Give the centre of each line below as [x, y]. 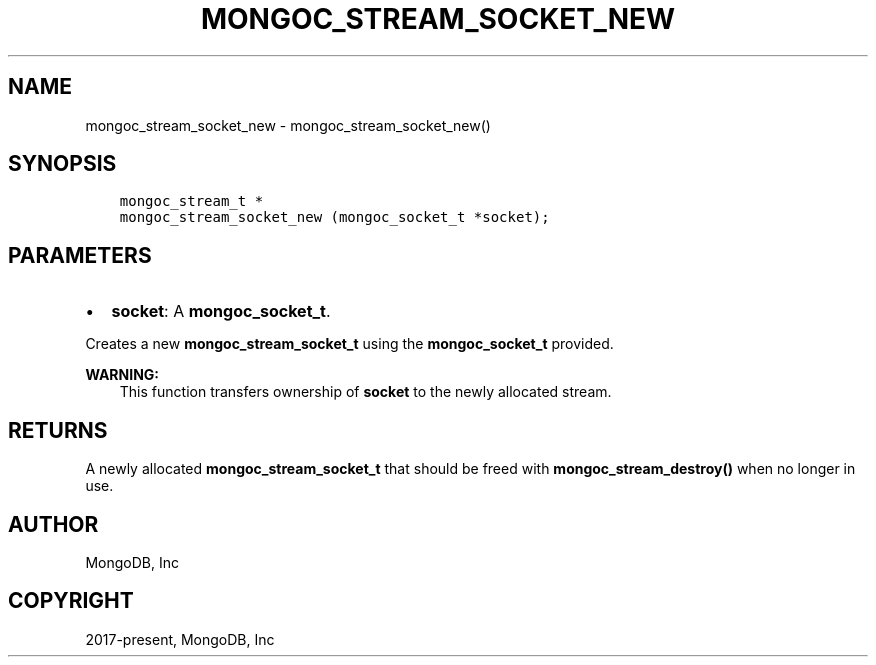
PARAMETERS [80, 255]
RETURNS [58, 430]
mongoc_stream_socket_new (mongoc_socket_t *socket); [334, 217]
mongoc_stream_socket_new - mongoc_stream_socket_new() [288, 125]
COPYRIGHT [71, 601]
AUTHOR [53, 524]
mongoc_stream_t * [191, 201]
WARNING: [122, 375]
